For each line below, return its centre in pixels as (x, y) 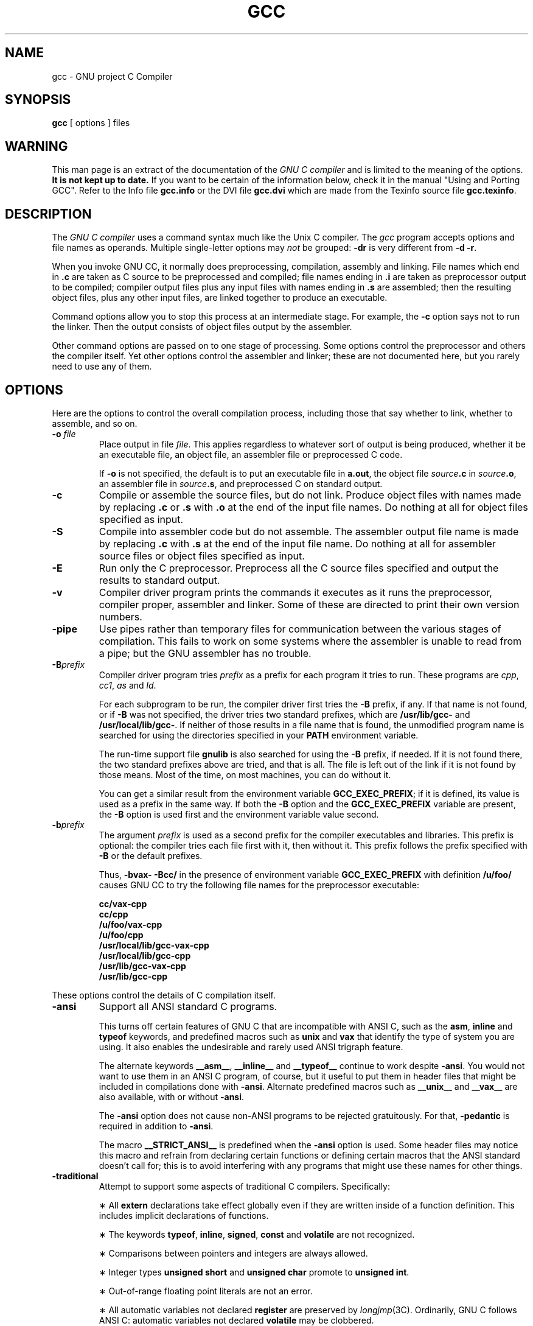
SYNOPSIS (38, 100)
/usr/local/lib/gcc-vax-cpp (154, 945)
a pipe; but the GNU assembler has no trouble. (205, 653)
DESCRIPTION (48, 214)
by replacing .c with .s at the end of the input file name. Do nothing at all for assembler (297, 543)
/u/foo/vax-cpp (131, 924)
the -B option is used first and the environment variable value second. (239, 814)
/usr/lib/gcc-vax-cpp (142, 966)
